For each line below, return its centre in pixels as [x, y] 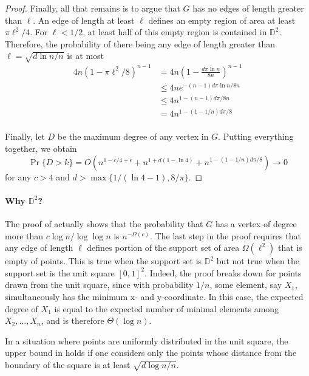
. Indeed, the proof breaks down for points [223, 272]
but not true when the [258, 261]
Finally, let [25, 136]
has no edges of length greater [248, 8]
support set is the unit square [60, 272]
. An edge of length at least [84, 20]
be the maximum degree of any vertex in [133, 136]
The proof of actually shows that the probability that [104, 224]
